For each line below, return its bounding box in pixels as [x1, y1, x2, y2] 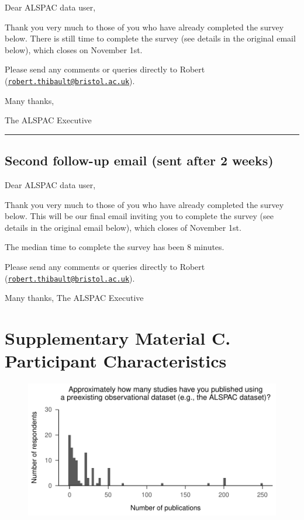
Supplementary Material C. [5, 326, 231, 350]
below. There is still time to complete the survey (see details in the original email [5, 32, 296, 44]
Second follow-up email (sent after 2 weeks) [5, 151, 274, 169]
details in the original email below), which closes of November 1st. [5, 221, 241, 233]
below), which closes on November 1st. [5, 43, 143, 56]
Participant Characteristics [5, 349, 227, 373]
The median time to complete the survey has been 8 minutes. [5, 241, 224, 253]
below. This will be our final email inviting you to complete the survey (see [5, 210, 274, 222]
